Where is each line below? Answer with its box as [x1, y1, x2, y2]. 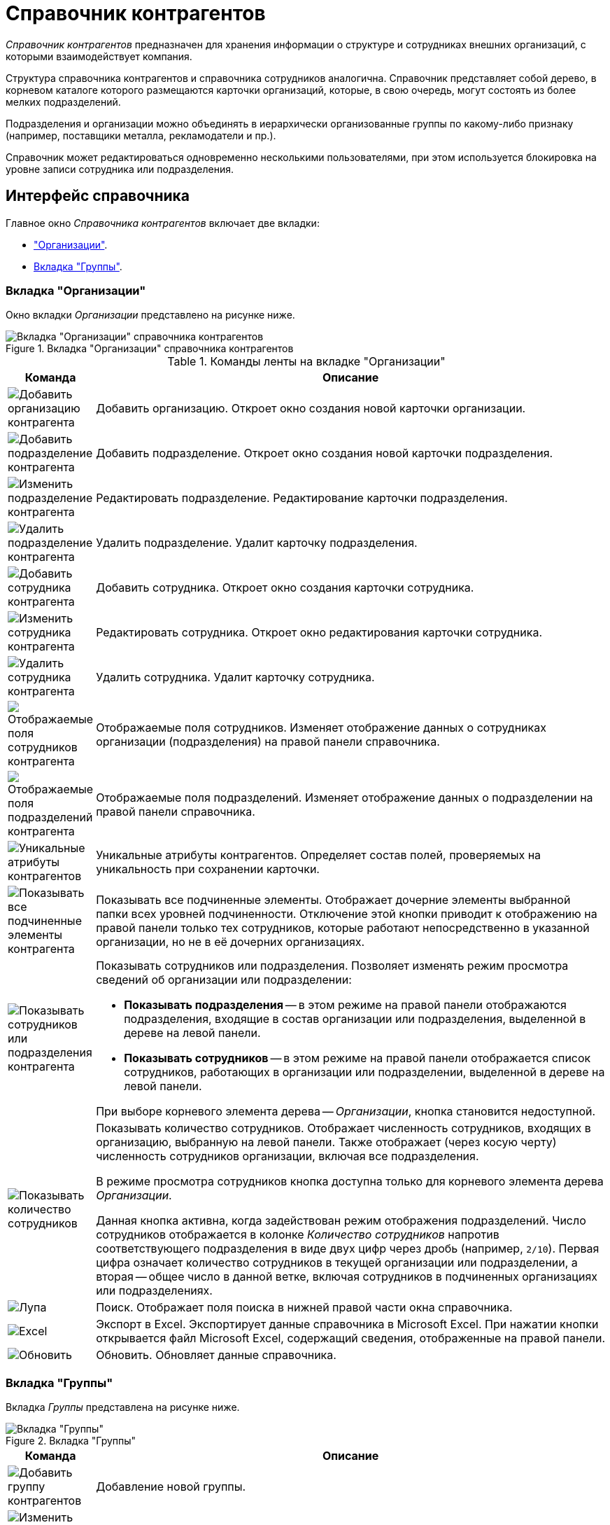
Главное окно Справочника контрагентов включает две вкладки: [6, 216, 320, 229]
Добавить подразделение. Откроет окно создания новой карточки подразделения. [96, 446, 553, 461]
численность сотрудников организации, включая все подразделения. [96, 1149, 479, 1164]
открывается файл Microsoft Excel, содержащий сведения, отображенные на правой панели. [96, 1331, 605, 1346]
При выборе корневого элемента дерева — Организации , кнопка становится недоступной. [96, 1104, 596, 1119]
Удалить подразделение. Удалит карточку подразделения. [96, 536, 418, 550]
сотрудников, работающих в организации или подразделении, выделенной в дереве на [124, 1065, 605, 1080]
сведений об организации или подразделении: [96, 973, 352, 987]
